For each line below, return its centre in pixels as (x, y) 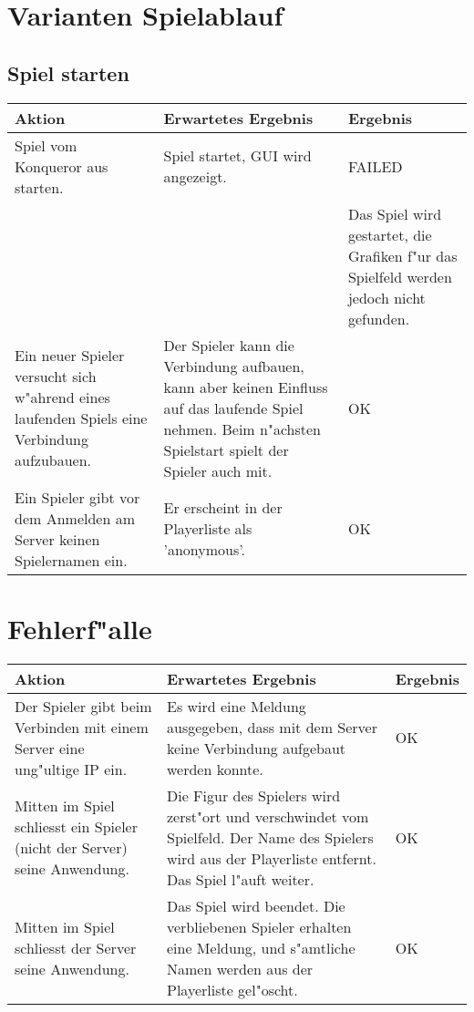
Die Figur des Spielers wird (253, 795)
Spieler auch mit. (218, 470)
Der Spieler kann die (229, 345)
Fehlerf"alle (80, 628)
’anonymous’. (204, 550)
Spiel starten (68, 72)
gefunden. (379, 318)
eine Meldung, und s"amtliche (261, 947)
